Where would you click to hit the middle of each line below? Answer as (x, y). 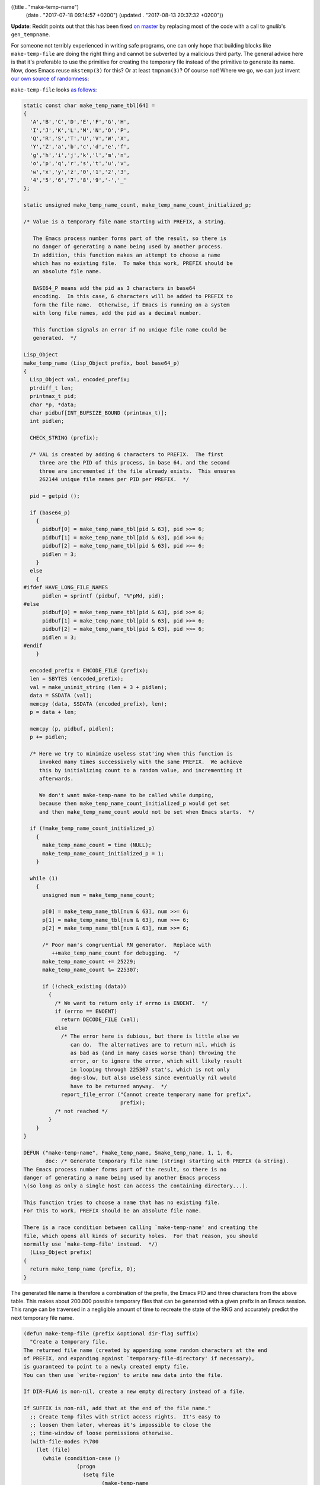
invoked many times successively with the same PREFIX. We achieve (140, 762)
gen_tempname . (31, 34)
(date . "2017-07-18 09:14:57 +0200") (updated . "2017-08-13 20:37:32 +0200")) (124, 15)
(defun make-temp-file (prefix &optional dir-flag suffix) (111, 1333)
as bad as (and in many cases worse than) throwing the (153, 1053)
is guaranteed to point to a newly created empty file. (106, 1367)
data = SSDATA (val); (61, 696)
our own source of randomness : (50, 79)
